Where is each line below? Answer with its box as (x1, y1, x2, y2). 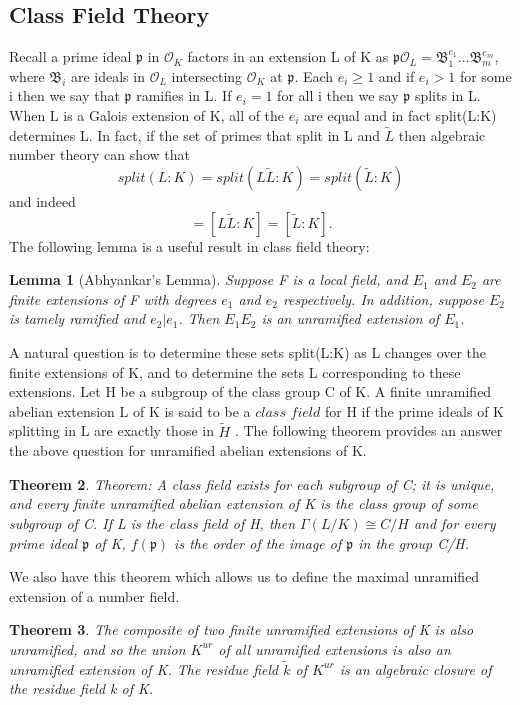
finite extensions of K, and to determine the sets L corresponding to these (9, 361, 461, 382)
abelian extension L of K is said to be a (9, 400, 251, 421)
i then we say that (9, 85, 120, 106)
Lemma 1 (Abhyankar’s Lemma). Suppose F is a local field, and (9, 269, 408, 290)
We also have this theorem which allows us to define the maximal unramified (9, 566, 480, 587)
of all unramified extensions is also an (218, 638, 451, 659)
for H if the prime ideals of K (324, 400, 505, 421)
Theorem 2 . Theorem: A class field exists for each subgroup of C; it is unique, (9, 473, 495, 494)
